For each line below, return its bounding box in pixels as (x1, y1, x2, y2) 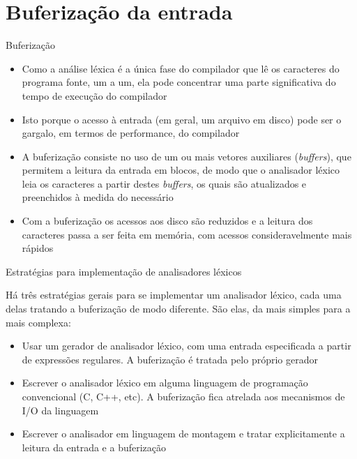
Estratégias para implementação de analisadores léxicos (6, 264, 242, 278)
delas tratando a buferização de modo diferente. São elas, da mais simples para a (6, 301, 351, 316)
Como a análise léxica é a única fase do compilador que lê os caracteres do (22, 61, 340, 75)
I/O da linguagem (22, 402, 99, 417)
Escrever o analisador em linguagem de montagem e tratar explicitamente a (22, 426, 345, 441)
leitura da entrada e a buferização (22, 439, 167, 454)
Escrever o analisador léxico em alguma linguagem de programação (22, 375, 308, 390)
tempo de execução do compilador (22, 88, 167, 103)
